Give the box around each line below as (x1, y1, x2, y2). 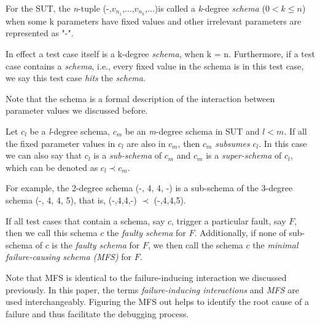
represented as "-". (6, 26, 74, 39)
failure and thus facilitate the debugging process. (6, 307, 189, 320)
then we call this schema (6, 226, 98, 239)
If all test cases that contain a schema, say (6, 214, 165, 227)
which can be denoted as (6, 160, 98, 173)
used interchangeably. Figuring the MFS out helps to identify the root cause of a (6, 295, 309, 308)
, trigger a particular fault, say (171, 214, 286, 227)
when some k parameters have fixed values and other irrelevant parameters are (6, 14, 302, 27)
